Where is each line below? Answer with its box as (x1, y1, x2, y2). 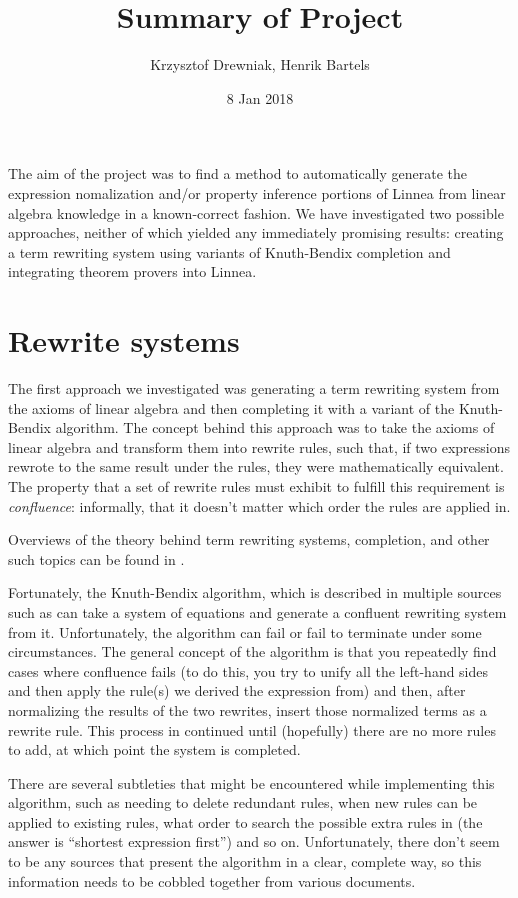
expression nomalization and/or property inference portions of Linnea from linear (8, 182, 506, 203)
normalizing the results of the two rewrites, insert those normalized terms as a (8, 699, 487, 720)
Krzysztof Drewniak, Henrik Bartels (150, 54, 370, 75)
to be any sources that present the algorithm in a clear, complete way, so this (8, 851, 482, 872)
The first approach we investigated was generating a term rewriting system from (8, 378, 500, 398)
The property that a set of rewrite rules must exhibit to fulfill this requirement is (8, 475, 505, 496)
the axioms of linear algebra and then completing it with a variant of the (8, 397, 455, 418)
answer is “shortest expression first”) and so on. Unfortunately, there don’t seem (8, 831, 500, 852)
